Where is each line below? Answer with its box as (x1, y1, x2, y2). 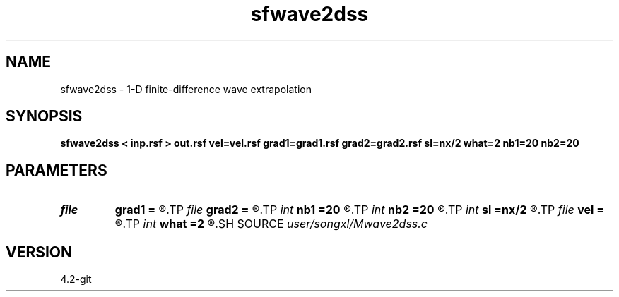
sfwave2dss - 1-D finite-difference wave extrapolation (60, 83, 312, 95)
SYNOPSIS (6, 107, 83, 126)
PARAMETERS (6, 161, 107, 179)
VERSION (6, 243, 73, 261)
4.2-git (60, 273, 92, 286)
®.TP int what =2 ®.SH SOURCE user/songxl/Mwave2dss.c (114, 217, 428, 231)
